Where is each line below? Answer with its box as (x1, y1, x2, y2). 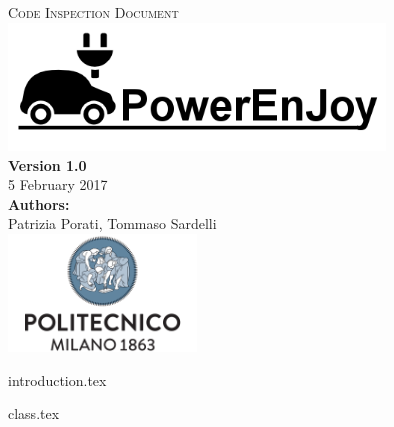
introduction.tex (8, 369, 107, 390)
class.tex (8, 403, 60, 424)
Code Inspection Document (8, 2, 179, 22)
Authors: (8, 193, 70, 214)
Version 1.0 (8, 154, 87, 175)
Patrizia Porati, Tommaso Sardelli (8, 213, 217, 234)
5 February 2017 (8, 174, 108, 195)
